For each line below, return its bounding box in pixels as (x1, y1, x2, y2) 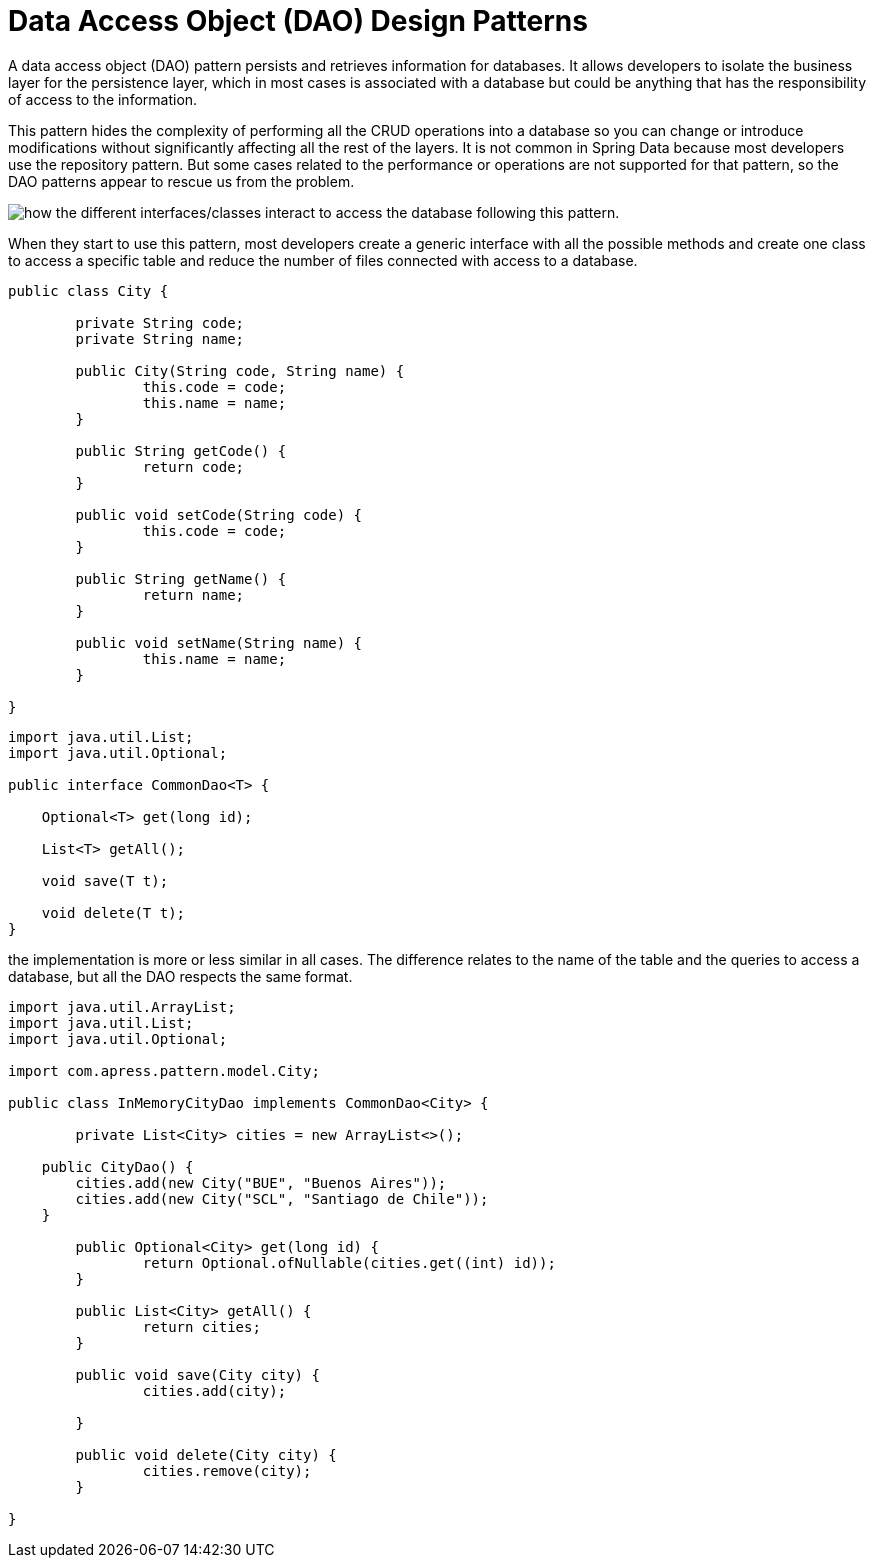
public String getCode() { (75, 442, 287, 459)
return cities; (142, 1318, 261, 1335)
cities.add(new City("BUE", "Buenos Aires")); (75, 1174, 447, 1191)
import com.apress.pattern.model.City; (8, 1062, 320, 1079)
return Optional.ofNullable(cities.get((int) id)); (142, 1254, 556, 1271)
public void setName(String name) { (75, 634, 363, 651)
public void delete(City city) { (75, 1446, 337, 1463)
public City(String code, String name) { (75, 362, 405, 379)
